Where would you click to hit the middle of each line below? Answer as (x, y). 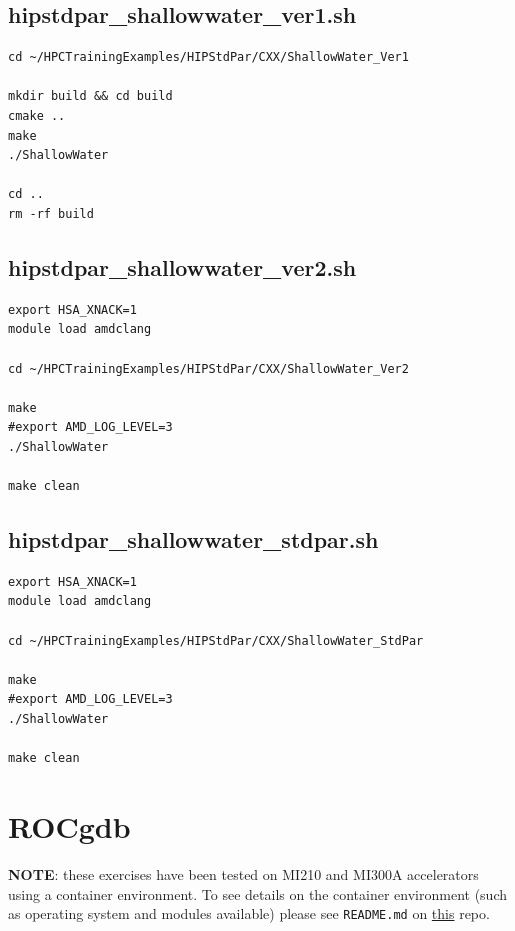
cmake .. (37, 115)
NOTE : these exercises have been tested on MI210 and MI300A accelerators (243, 873)
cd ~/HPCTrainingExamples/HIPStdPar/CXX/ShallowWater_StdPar (216, 640)
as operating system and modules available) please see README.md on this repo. (249, 913)
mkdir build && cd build (90, 96)
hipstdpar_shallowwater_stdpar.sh (193, 539)
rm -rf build (51, 213)
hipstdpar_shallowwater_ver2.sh (182, 266)
